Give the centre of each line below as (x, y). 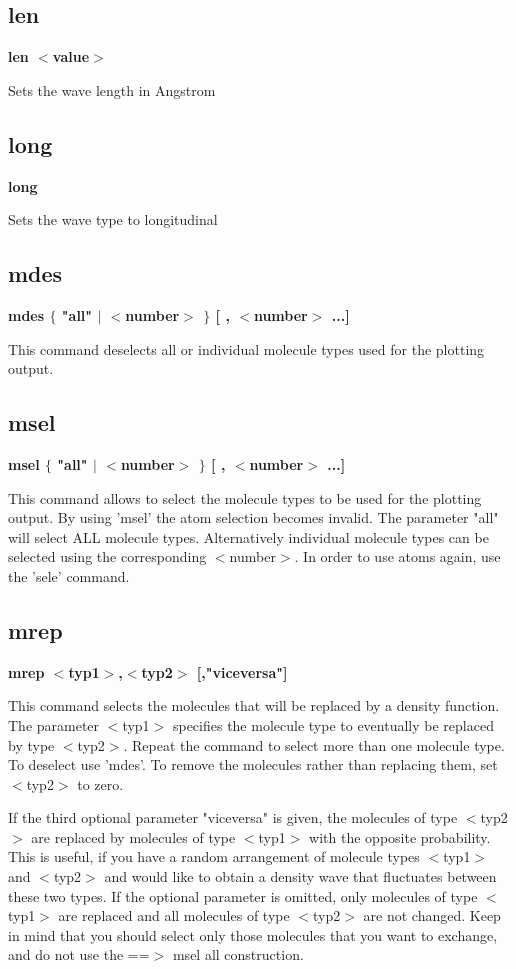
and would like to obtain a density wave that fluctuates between (300, 876)
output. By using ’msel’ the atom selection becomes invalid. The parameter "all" (253, 517)
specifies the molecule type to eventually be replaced (333, 724)
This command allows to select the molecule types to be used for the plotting (245, 497)
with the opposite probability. (400, 836)
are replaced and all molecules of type (174, 915)
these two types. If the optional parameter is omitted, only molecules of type (243, 895)
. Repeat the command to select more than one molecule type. (314, 744)
